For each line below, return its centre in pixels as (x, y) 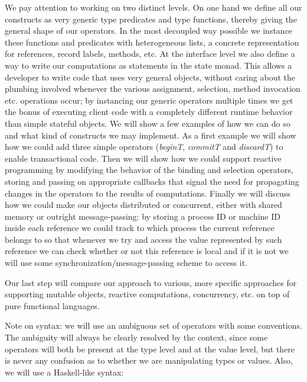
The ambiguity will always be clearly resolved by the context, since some (136, 337)
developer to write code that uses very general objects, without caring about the (150, 77)
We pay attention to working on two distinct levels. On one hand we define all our (153, 7)
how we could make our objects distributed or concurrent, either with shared (143, 205)
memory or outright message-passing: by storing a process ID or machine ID (143, 216)
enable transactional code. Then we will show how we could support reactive (143, 158)
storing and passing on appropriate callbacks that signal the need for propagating (152, 181)
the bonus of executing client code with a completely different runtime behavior (149, 112)
